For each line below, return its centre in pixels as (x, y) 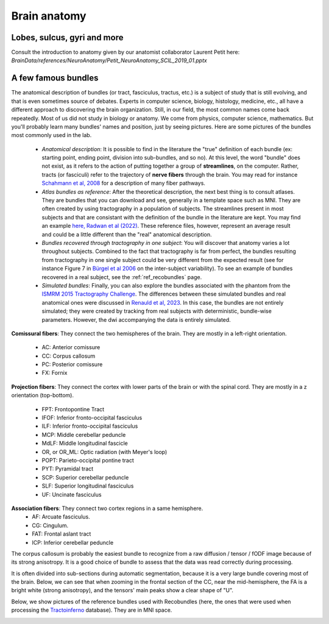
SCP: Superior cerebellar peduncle (85, 477)
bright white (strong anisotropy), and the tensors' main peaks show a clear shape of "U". (122, 590)
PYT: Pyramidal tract (68, 469)
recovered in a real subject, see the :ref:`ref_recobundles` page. (122, 277)
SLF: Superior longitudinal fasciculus (88, 486)
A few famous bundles (55, 78)
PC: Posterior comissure (72, 364)
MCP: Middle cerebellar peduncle (84, 434)
